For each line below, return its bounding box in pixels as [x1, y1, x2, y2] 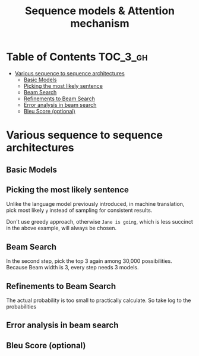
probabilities [6, 303, 37, 310]
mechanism [70, 17, 129, 30]
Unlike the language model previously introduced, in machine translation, [6, 201, 185, 208]
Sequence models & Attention [24, 4, 175, 18]
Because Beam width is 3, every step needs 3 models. [6, 264, 139, 271]
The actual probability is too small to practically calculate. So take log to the [6, 297, 191, 304]
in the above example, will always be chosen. [6, 224, 117, 232]
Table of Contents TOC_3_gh [6, 50, 148, 63]
